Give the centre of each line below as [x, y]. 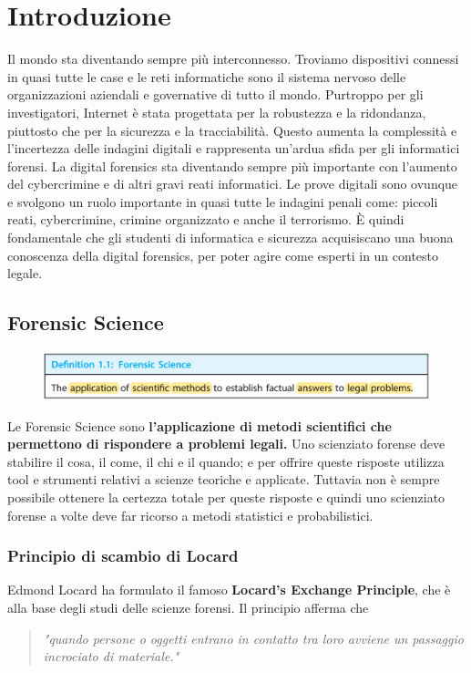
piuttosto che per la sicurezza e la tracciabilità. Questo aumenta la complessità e [232, 130]
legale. [25, 273]
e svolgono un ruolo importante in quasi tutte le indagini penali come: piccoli [223, 201]
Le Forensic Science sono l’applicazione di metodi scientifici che [200, 425]
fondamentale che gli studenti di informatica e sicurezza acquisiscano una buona [230, 238]
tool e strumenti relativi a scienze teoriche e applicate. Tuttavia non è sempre [224, 479]
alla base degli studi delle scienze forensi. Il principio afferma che [188, 608]
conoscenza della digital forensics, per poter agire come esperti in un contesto [223, 255]
